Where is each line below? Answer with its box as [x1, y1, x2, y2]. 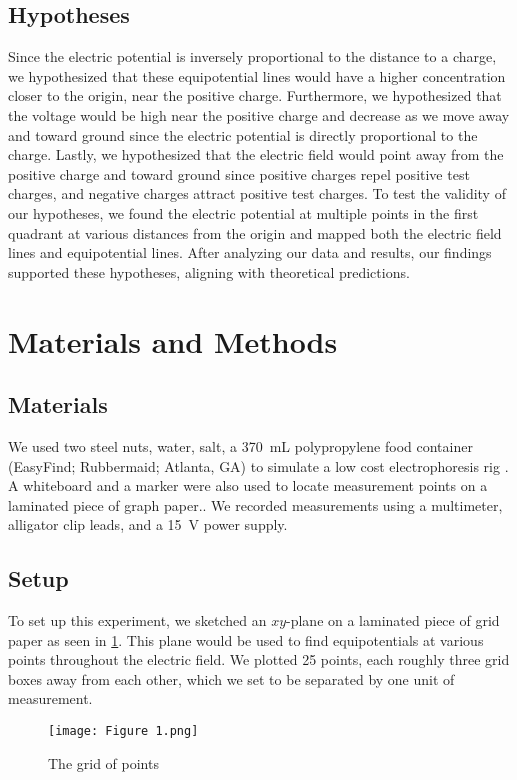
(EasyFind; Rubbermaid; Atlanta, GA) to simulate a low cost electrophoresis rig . [8, 455, 509, 476]
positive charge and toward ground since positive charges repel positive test [8, 163, 470, 184]
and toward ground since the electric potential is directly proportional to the [8, 124, 478, 145]
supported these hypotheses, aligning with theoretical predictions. [8, 261, 410, 282]
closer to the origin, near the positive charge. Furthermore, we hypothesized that [8, 85, 502, 106]
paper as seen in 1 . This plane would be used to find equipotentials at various [8, 629, 484, 650]
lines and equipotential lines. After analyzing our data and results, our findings [8, 242, 492, 263]
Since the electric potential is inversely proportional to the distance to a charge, [8, 46, 497, 67]
